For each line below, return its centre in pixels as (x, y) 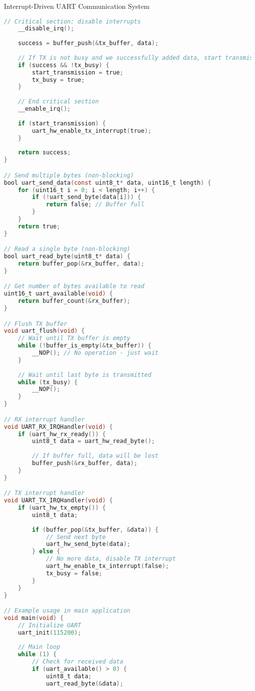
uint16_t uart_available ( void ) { (58, 294)
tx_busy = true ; (58, 80)
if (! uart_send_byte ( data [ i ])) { (87, 197)
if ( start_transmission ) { (62, 123)
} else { (46, 552)
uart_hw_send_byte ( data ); (88, 544)
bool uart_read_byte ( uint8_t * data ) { (67, 257)
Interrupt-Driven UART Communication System (77, 6)
